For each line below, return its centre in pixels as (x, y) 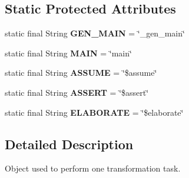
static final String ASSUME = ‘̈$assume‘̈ (81, 73)
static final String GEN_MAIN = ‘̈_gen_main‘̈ (95, 33)
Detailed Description (69, 144)
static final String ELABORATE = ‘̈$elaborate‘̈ (94, 112)
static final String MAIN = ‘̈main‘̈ (68, 53)
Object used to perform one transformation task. (93, 168)
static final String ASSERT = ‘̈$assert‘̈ (77, 92)
